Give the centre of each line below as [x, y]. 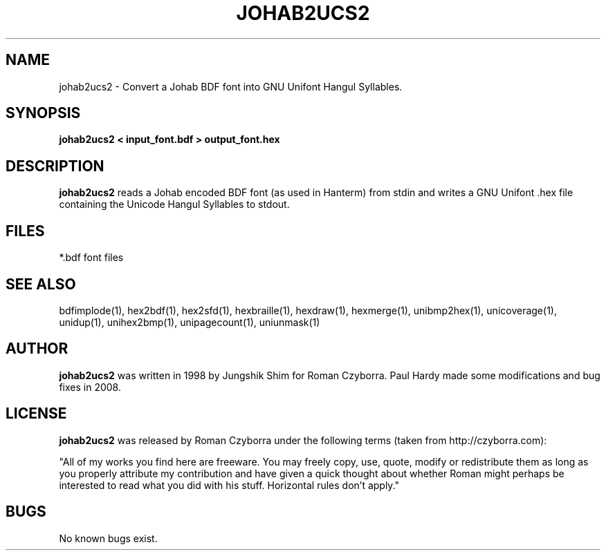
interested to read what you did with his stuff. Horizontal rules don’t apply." [229, 485]
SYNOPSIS [43, 113]
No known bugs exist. [108, 538]
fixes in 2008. [90, 387]
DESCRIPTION [55, 166]
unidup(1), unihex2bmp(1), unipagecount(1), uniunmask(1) [190, 322]
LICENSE [36, 414]
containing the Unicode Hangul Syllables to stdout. [174, 204]
